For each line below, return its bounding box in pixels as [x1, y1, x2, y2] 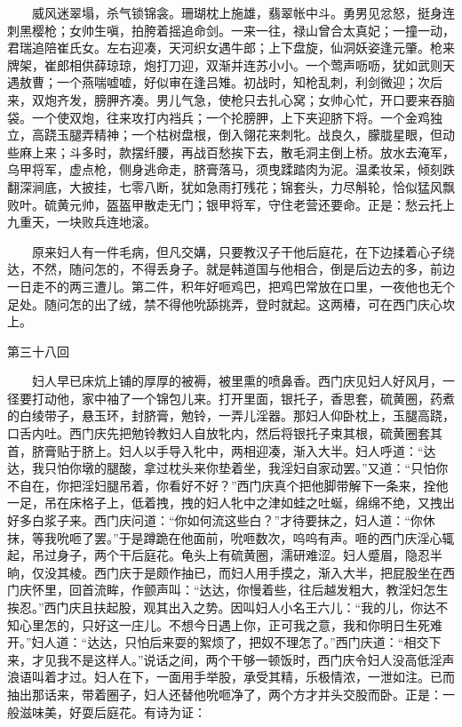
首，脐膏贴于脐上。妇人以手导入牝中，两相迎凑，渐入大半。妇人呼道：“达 [7, 441, 436, 459]
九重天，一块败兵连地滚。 [7, 212, 156, 231]
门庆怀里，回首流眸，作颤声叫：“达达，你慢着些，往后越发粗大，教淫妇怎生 [7, 580, 449, 599]
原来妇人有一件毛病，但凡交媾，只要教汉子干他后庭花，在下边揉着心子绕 [31, 242, 455, 260]
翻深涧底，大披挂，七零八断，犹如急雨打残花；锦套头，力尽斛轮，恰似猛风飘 [7, 177, 455, 196]
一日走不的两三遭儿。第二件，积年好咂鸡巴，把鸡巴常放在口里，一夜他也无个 [7, 276, 455, 295]
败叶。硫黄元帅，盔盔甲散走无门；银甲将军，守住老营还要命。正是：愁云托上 [7, 195, 455, 213]
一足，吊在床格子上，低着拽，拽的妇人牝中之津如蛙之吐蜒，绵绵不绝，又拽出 [7, 493, 455, 512]
